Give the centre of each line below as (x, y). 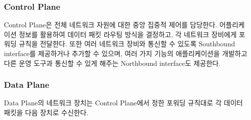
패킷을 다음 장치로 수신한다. (46, 112)
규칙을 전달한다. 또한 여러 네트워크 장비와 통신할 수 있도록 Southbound (127, 44)
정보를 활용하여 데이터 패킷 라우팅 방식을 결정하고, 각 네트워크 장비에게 (128, 34)
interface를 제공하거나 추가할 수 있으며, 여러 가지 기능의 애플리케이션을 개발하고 (126, 53)
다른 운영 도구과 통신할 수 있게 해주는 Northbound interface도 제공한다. (112, 63)
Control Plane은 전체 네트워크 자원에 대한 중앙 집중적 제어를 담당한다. (111, 25)
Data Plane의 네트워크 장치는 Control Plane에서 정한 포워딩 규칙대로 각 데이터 (124, 103)
